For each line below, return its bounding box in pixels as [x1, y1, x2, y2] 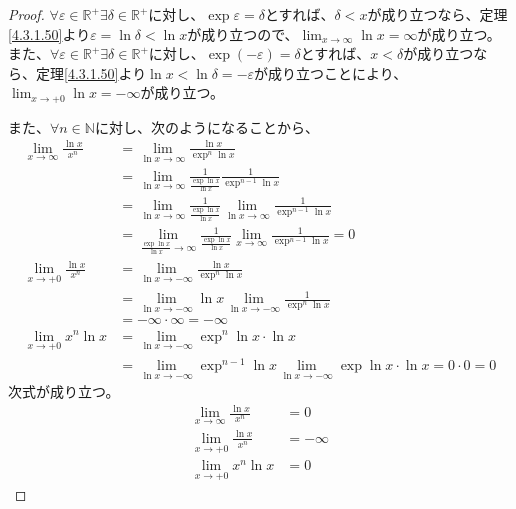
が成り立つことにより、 [254, 62, 408, 83]
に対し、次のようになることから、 [94, 116, 319, 137]
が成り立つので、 [187, 23, 299, 44]
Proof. [8, 4, 45, 24]
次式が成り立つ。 [8, 381, 120, 402]
